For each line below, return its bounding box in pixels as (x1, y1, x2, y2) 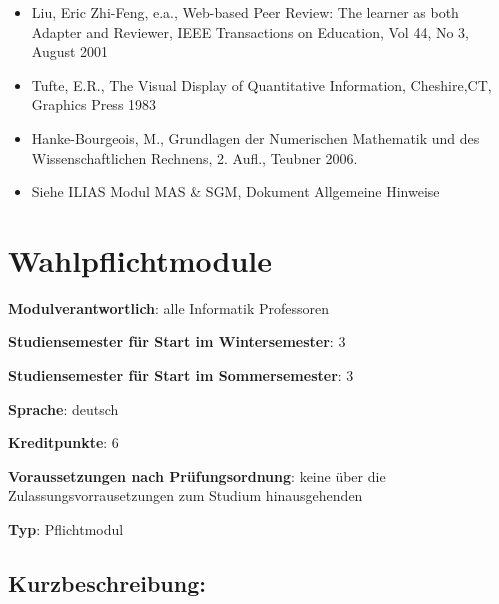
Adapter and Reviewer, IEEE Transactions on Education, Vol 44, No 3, (31, 21, 470, 42)
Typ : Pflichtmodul (8, 519, 124, 540)
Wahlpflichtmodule (8, 239, 273, 280)
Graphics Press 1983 (31, 94, 157, 115)
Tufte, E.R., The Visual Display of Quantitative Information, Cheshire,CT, (31, 74, 492, 95)
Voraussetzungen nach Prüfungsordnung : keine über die (8, 465, 386, 486)
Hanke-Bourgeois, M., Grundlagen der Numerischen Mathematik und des (31, 127, 480, 148)
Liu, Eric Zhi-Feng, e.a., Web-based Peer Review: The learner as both (31, 2, 459, 22)
